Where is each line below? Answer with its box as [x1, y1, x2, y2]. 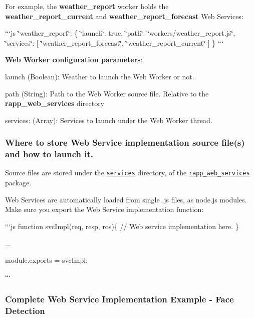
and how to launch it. [5, 148, 94, 160]
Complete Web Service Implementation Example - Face [5, 293, 234, 305]
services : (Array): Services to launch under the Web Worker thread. [5, 115, 212, 125]
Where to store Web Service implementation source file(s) [5, 136, 245, 149]
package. [5, 177, 32, 188]
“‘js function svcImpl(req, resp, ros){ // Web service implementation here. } [5, 221, 239, 231]
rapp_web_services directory [5, 98, 105, 109]
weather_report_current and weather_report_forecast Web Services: [5, 11, 243, 21]
